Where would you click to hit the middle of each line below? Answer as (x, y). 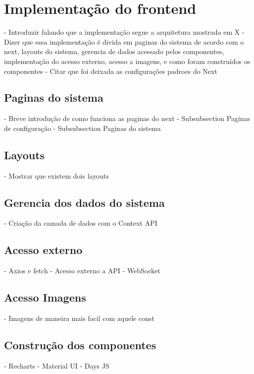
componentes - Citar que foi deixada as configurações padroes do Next (111, 71)
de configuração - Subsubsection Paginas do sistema (82, 128)
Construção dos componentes (80, 345)
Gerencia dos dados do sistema (84, 202)
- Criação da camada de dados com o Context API (81, 223)
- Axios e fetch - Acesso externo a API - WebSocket (82, 271)
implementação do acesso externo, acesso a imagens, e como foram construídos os (127, 61)
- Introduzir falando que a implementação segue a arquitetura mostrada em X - (124, 32)
